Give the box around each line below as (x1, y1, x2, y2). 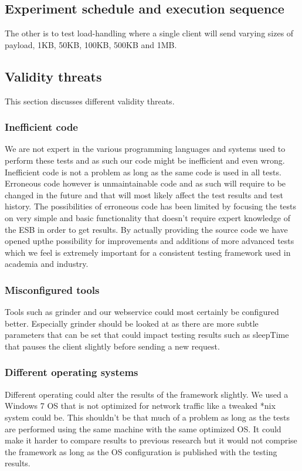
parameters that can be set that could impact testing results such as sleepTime (5, 328, 289, 341)
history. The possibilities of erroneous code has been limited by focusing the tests (5, 200, 297, 212)
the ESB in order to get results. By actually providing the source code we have (5, 223, 288, 235)
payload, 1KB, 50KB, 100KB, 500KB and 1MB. (5, 38, 177, 50)
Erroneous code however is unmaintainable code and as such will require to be (5, 177, 286, 189)
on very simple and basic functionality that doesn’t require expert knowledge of (5, 211, 290, 223)
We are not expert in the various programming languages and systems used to (5, 143, 286, 155)
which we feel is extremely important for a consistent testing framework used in (5, 246, 291, 258)
